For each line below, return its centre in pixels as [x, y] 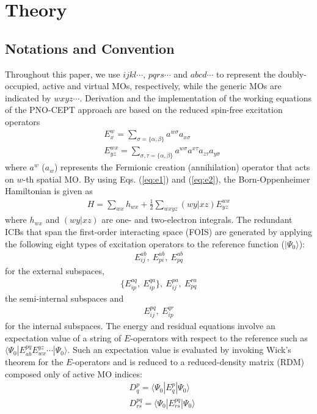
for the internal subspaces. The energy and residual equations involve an [140, 326]
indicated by [28, 97]
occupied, [23, 86]
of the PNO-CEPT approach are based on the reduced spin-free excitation [144, 110]
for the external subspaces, [55, 271]
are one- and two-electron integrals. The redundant [197, 220]
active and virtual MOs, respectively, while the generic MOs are [162, 86]
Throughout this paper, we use [63, 74]
